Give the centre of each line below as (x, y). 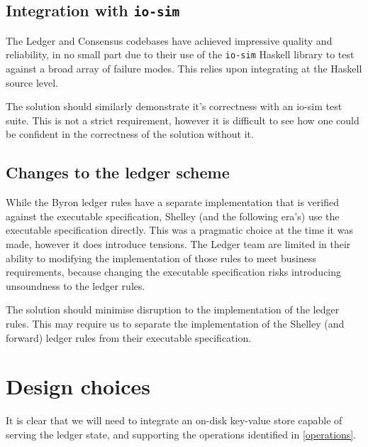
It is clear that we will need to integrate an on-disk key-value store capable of (174, 420)
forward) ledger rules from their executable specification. (129, 337)
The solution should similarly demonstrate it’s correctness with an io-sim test (174, 106)
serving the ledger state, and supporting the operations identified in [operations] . (181, 434)
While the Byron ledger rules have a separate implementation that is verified (172, 202)
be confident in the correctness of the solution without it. (130, 134)
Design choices (78, 386)
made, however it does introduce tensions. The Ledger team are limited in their (178, 243)
